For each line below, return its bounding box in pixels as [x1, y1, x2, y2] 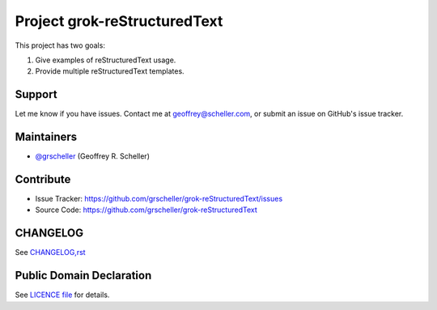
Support [15, 87, 57, 101]
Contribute [15, 172, 71, 186]
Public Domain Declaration [15, 269, 152, 282]
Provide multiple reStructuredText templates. [35, 66, 185, 76]
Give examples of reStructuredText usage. [35, 55, 176, 65]
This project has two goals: [15, 40, 105, 50]
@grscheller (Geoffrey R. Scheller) [35, 151, 150, 161]
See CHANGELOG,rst [15, 248, 86, 257]
